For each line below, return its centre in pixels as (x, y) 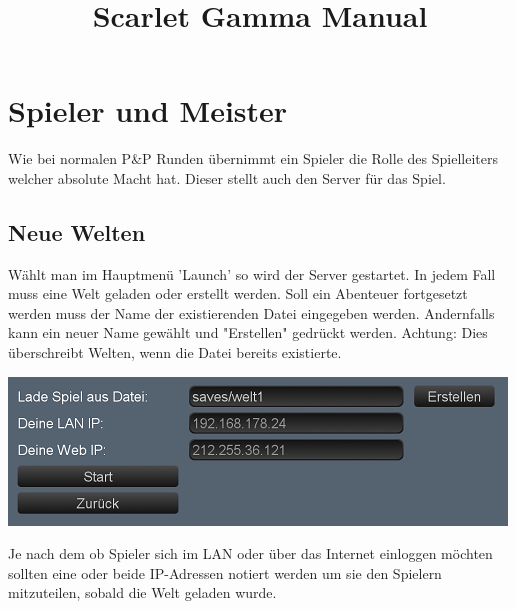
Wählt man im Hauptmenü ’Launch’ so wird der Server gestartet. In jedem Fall (252, 273)
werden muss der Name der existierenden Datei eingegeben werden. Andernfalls (251, 312)
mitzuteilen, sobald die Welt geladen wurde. (142, 592)
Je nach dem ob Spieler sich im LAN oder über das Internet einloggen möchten (250, 553)
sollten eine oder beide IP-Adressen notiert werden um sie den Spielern (225, 572)
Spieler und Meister (148, 110)
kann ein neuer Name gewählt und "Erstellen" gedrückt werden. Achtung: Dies (248, 332)
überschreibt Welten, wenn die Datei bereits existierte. (175, 352)
